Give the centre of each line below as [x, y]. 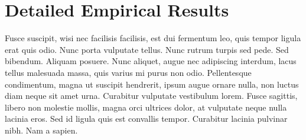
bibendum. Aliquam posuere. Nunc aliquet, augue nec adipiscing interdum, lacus [151, 61]
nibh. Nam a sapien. [41, 130]
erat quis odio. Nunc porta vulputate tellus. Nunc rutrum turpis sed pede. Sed [147, 49]
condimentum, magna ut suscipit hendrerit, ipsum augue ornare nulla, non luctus [152, 84]
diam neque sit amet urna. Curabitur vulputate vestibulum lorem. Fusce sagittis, [151, 96]
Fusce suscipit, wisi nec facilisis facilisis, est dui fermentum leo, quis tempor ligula [153, 38]
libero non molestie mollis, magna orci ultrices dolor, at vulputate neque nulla [146, 107]
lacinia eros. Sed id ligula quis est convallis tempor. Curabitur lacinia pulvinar [146, 119]
